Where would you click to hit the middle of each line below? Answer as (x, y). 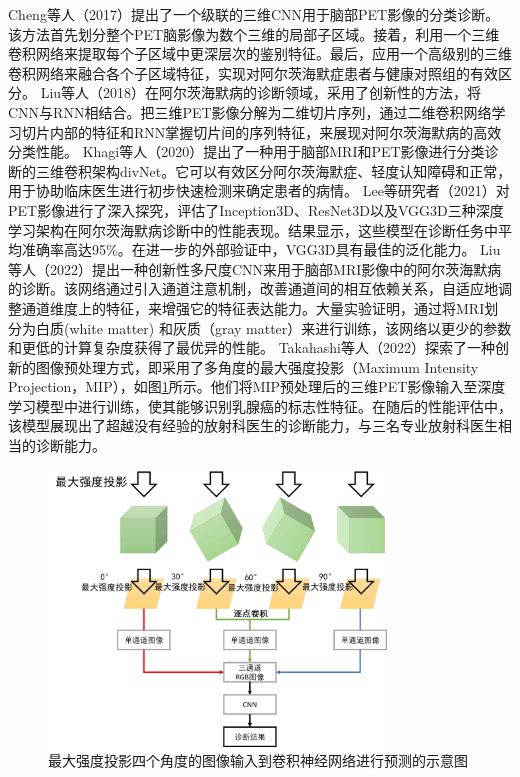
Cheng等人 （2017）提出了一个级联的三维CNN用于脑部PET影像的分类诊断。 (254, 14)
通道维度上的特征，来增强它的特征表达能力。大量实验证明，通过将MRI (253, 307)
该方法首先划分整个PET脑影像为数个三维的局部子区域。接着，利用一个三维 (254, 33)
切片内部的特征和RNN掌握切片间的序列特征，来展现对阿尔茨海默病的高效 (261, 131)
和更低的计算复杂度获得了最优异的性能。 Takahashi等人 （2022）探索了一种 (251, 347)
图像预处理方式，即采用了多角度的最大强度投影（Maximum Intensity (257, 366)
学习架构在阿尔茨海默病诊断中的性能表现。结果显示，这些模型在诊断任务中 (253, 229)
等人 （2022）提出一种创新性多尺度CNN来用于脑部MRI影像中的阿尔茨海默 (248, 268)
